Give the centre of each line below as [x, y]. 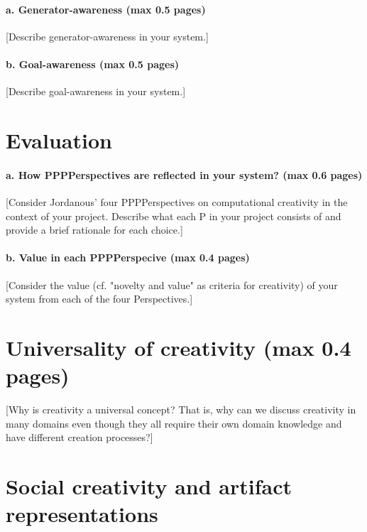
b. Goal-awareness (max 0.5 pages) [93, 64]
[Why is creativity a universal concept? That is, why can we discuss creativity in [181, 409]
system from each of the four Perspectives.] [99, 299]
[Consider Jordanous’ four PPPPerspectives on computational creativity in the [177, 201]
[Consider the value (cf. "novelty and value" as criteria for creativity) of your [172, 284]
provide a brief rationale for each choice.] [94, 230]
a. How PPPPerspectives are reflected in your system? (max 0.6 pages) [184, 174]
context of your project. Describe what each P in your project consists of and [174, 216]
